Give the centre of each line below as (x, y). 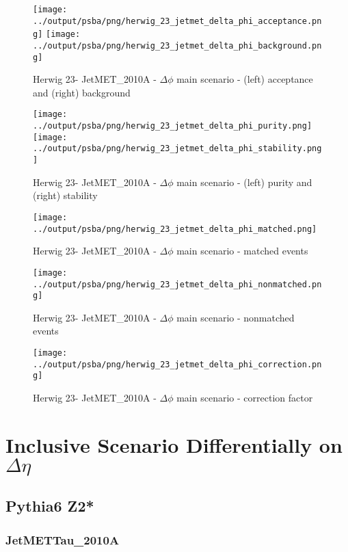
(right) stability (65, 195)
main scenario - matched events (242, 251)
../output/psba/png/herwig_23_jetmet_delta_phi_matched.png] (175, 229)
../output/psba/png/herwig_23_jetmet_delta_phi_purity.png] (173, 126)
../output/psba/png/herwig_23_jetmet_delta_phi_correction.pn (177, 364)
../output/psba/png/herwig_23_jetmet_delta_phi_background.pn (177, 45)
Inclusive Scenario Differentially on (174, 444)
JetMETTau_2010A (63, 539)
